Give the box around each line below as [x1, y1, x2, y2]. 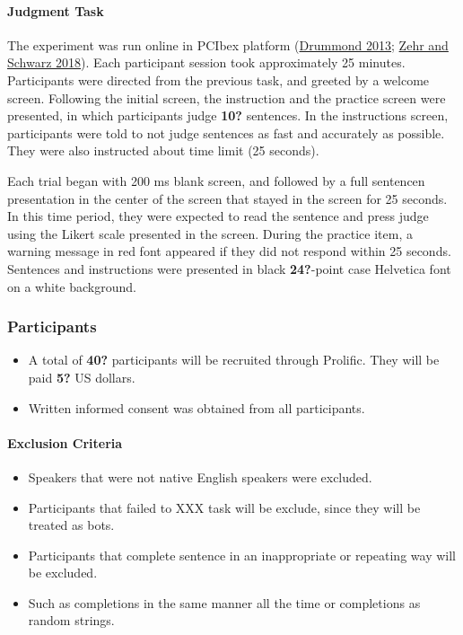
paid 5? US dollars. [28, 367, 135, 386]
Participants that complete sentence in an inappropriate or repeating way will [28, 545, 456, 564]
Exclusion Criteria [7, 433, 123, 452]
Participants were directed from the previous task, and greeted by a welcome [7, 70, 430, 89]
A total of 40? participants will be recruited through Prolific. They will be [28, 350, 440, 369]
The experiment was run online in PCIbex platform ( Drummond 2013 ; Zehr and [7, 35, 449, 54]
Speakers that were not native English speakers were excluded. [28, 467, 372, 486]
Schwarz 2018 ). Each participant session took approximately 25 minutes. [7, 53, 406, 72]
